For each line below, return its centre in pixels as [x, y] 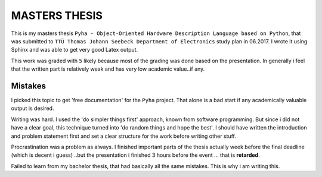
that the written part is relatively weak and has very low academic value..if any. [108, 69]
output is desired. [32, 108]
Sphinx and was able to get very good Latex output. [75, 50]
